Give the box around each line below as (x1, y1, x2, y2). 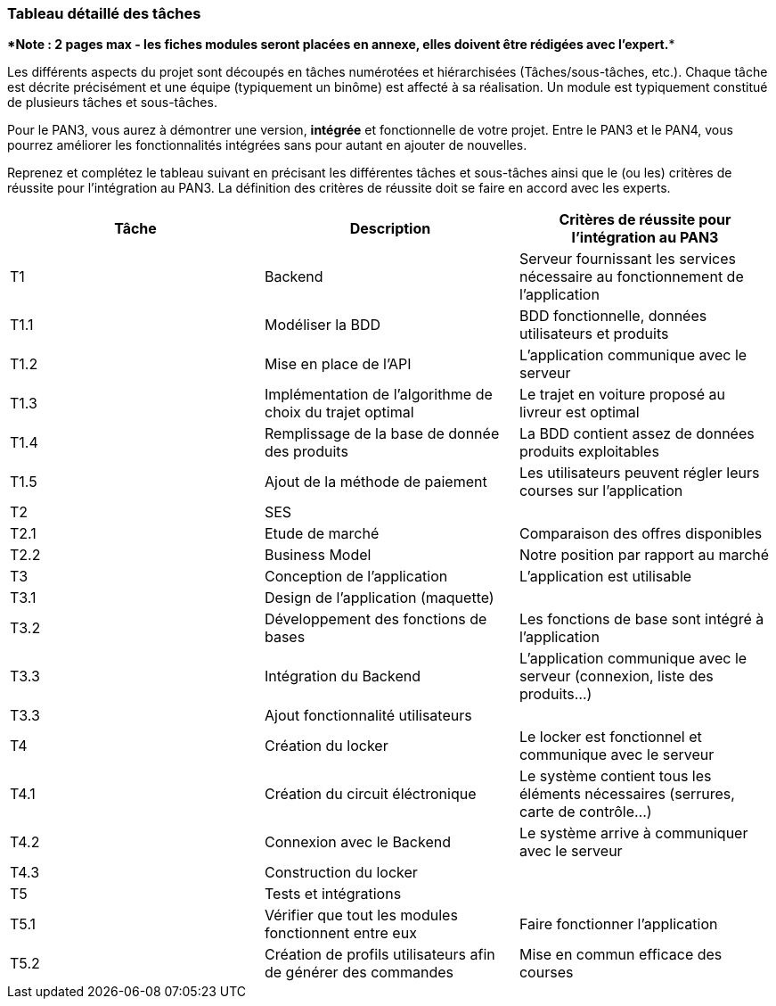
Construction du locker (264, 863, 418, 882)
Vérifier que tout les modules (264, 906, 458, 925)
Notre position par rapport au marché (519, 546, 770, 565)
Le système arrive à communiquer (519, 824, 748, 843)
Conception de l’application (264, 567, 448, 586)
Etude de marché (264, 524, 380, 543)
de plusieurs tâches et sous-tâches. (7, 95, 217, 111)
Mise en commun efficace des (519, 945, 723, 964)
